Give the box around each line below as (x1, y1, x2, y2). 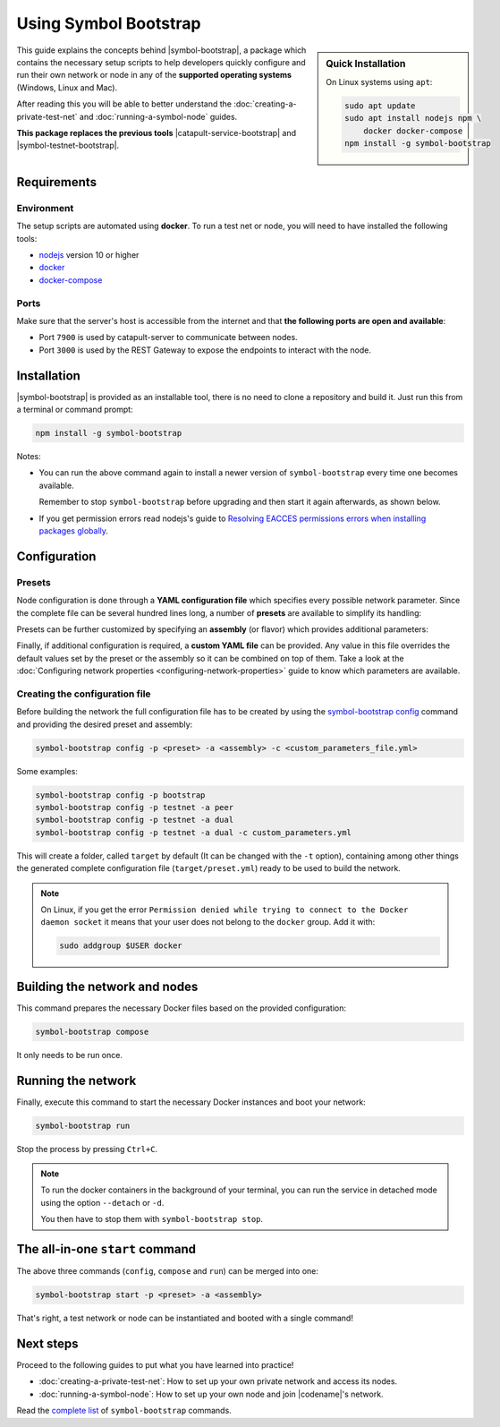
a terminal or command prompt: (16, 404, 133, 415)
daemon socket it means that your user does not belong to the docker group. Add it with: (40, 917, 376, 927)
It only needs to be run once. (16, 1049, 123, 1060)
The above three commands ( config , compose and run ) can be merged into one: (16, 1266, 319, 1277)
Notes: (16, 451, 41, 462)
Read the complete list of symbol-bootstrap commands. (16, 1406, 232, 1416)
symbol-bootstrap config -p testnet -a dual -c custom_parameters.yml (35, 827, 352, 837)
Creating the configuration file (16, 688, 151, 700)
